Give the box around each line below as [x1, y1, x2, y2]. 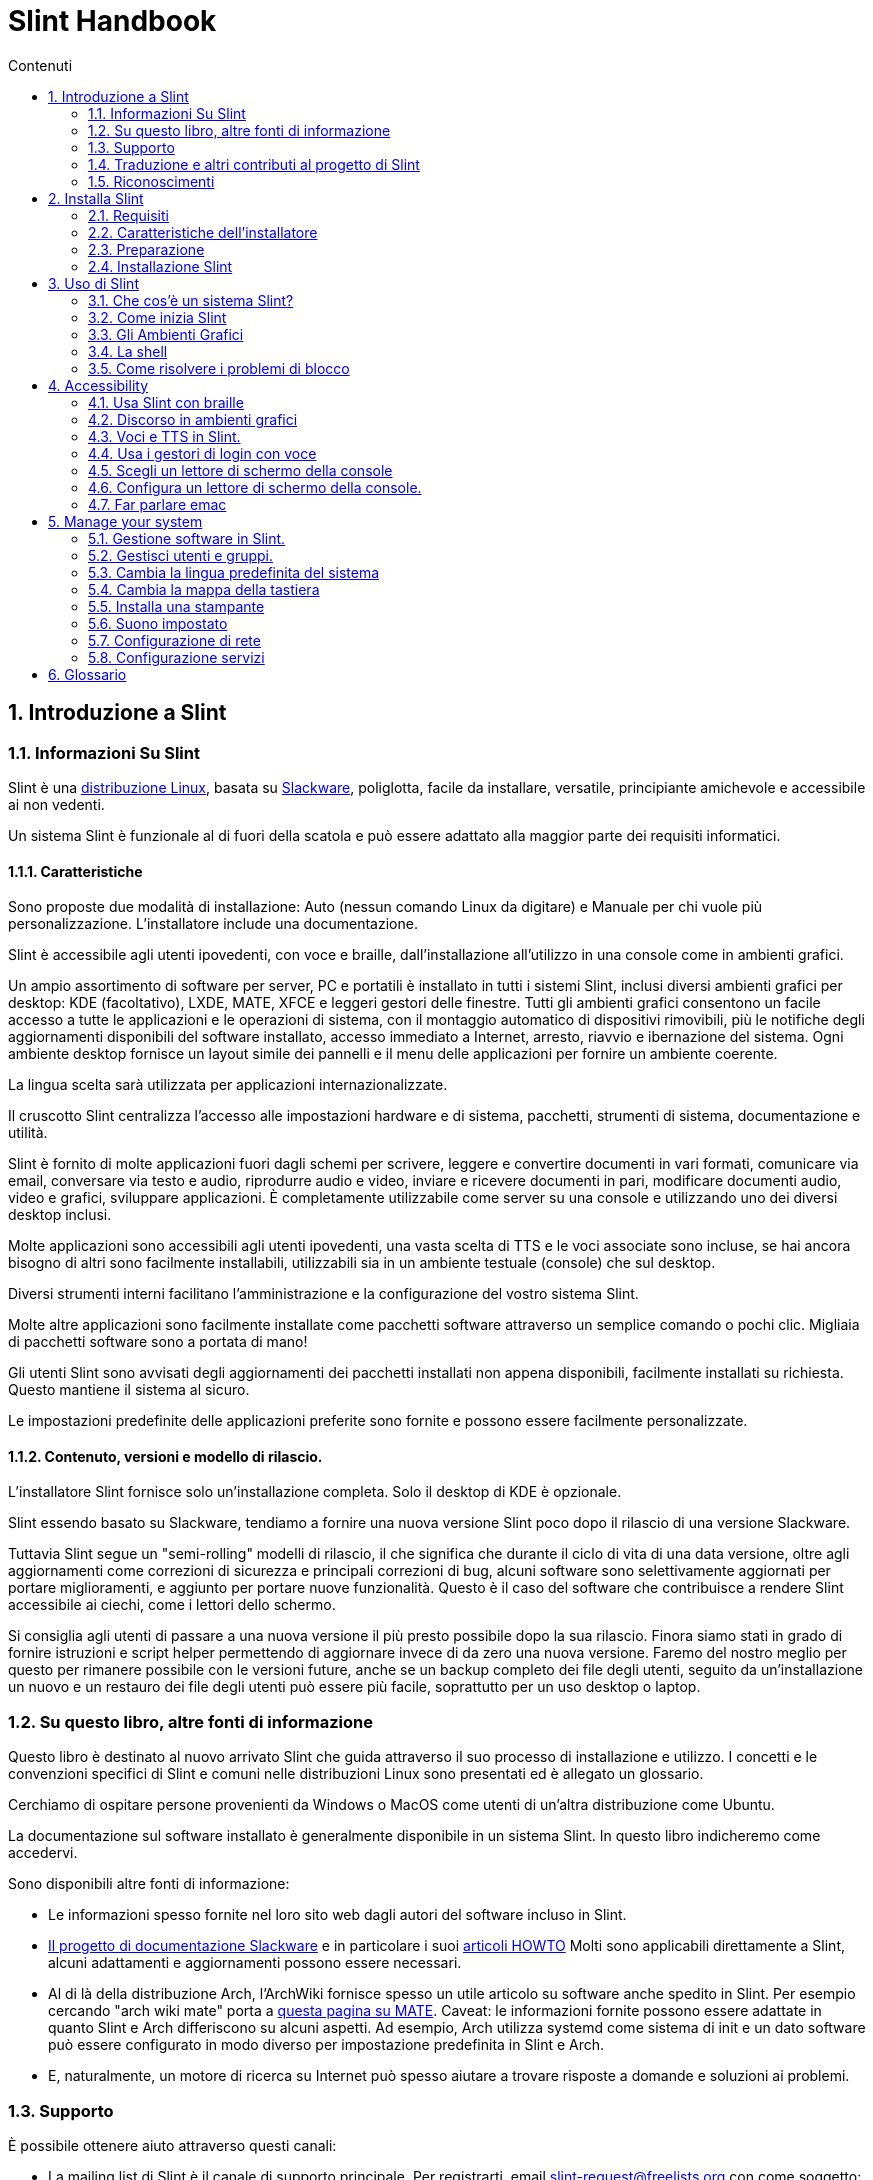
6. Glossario [48, 665, 127, 683]
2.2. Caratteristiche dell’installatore [88, 223, 318, 241]
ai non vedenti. [8, 795, 105, 813]
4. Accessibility [48, 376, 148, 394]
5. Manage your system [48, 512, 203, 530]
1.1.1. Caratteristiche [8, 862, 143, 880]
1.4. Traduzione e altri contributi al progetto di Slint [88, 155, 420, 173]
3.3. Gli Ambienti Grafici [88, 325, 244, 343]
